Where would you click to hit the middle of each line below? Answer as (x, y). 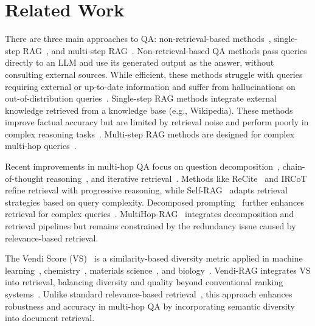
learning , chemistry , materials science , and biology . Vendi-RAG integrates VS (158, 270)
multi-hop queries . (41, 146)
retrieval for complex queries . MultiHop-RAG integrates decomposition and (150, 214)
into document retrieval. (50, 318)
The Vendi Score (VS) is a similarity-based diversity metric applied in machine (154, 258)
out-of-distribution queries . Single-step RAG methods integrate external (141, 98)
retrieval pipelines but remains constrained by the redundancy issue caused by (151, 226)
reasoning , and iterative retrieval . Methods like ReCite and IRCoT (177, 178)
